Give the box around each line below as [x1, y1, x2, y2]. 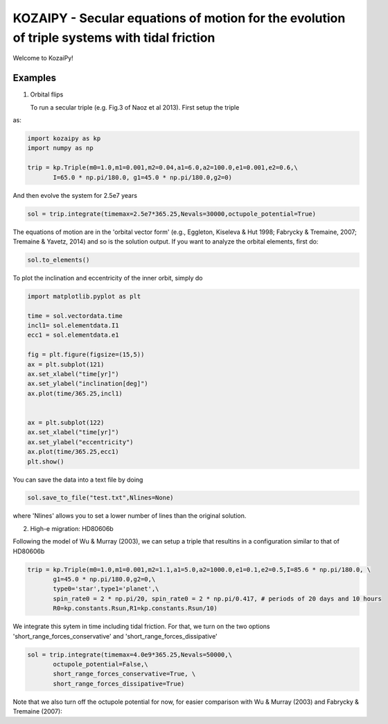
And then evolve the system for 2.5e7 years [12, 191, 138, 199]
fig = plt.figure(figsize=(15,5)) [27, 351, 145, 359]
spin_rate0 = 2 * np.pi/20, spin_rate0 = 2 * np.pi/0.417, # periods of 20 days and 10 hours [53, 594, 382, 603]
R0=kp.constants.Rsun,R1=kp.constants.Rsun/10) [53, 605, 218, 612]
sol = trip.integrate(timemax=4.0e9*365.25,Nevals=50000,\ [27, 650, 232, 659]
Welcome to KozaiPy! [12, 54, 74, 62]
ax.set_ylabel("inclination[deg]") [27, 380, 148, 388]
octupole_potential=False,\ [53, 660, 148, 668]
